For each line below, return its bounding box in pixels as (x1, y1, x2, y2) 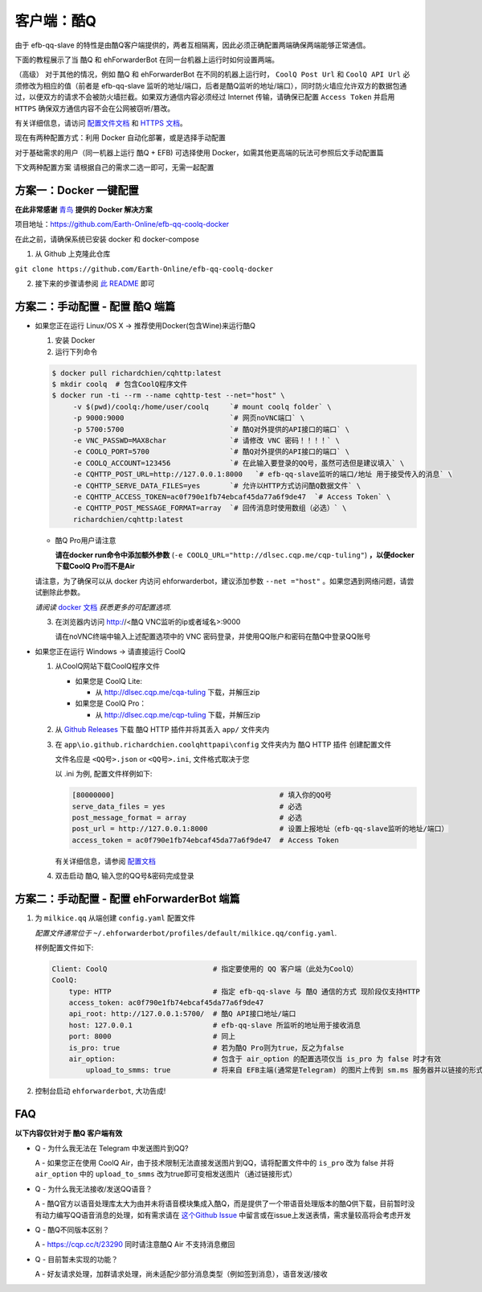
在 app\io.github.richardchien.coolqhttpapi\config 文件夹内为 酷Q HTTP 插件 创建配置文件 (55, 739, 392, 749)
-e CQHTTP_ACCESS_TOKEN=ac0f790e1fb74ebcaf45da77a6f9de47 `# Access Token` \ (72, 492, 391, 501)
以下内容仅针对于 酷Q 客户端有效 (14, 1129, 123, 1138)
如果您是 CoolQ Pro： (75, 698, 147, 708)
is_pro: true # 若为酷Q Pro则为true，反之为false (68, 1043, 345, 1052)
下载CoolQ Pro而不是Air (55, 562, 136, 571)
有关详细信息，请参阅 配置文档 (55, 856, 156, 866)
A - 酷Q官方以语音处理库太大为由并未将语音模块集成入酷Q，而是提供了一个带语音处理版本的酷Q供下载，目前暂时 (35, 1199, 409, 1208)
